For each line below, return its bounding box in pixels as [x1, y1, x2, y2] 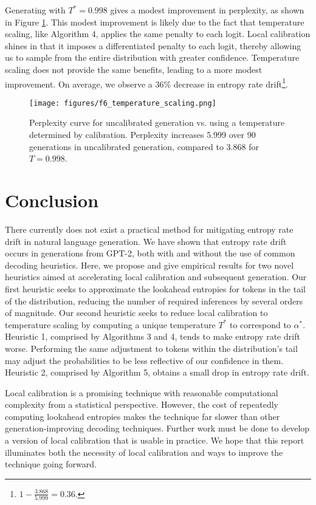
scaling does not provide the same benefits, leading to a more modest [5, 63, 263, 75]
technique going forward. [5, 458, 97, 470]
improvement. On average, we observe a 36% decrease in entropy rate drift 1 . [5, 75, 288, 90]
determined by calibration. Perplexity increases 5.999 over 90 [29, 128, 256, 141]
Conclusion [5, 188, 99, 213]
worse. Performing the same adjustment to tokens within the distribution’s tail [5, 342, 298, 354]
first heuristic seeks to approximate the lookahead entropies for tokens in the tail [5, 282, 306, 295]
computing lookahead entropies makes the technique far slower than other [5, 410, 280, 422]
